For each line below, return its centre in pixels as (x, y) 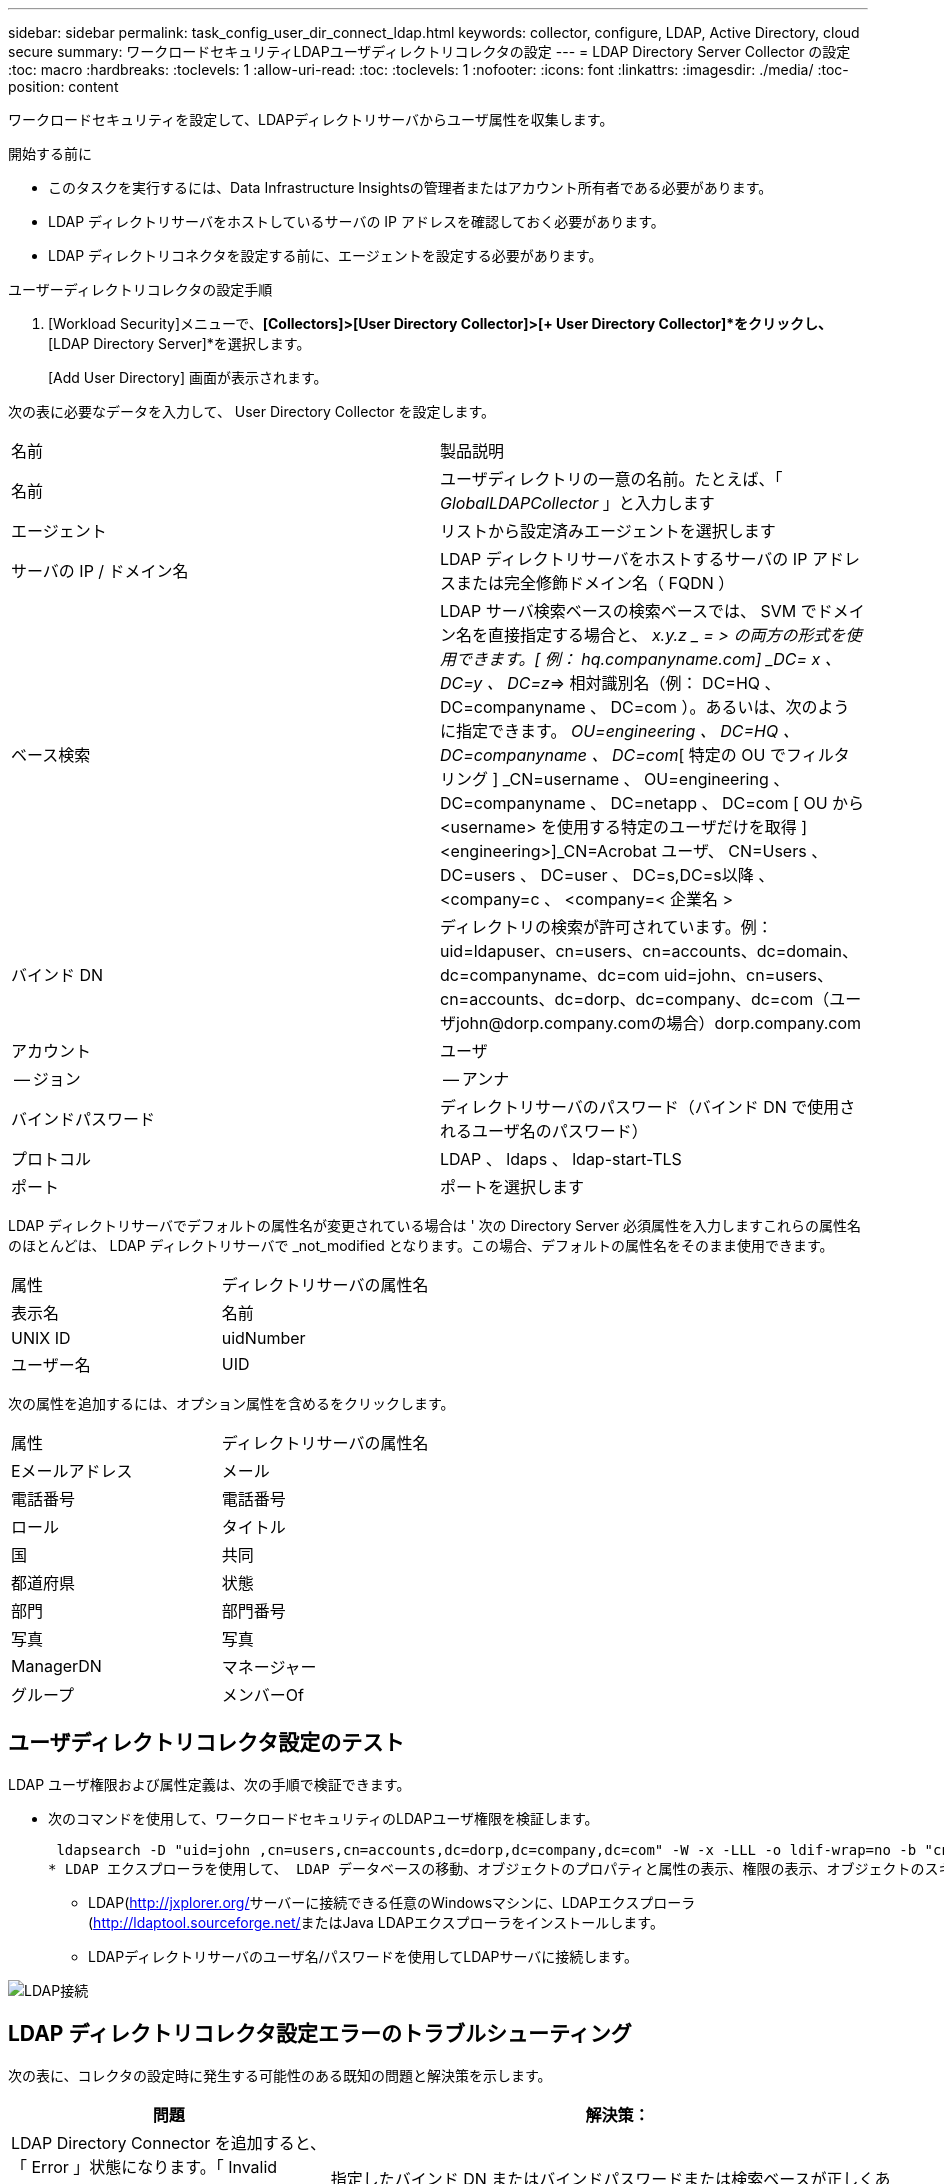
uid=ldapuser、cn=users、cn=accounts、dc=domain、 (649, 951)
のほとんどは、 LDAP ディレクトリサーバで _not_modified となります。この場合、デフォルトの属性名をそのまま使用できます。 (421, 1245)
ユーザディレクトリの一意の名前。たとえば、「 (611, 479)
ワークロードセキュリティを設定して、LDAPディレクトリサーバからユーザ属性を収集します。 (311, 119)
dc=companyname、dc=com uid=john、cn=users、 (636, 975)
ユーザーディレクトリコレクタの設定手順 (140, 289)
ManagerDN (56, 1666)
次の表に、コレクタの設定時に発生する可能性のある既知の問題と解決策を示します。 (280, 2075)
